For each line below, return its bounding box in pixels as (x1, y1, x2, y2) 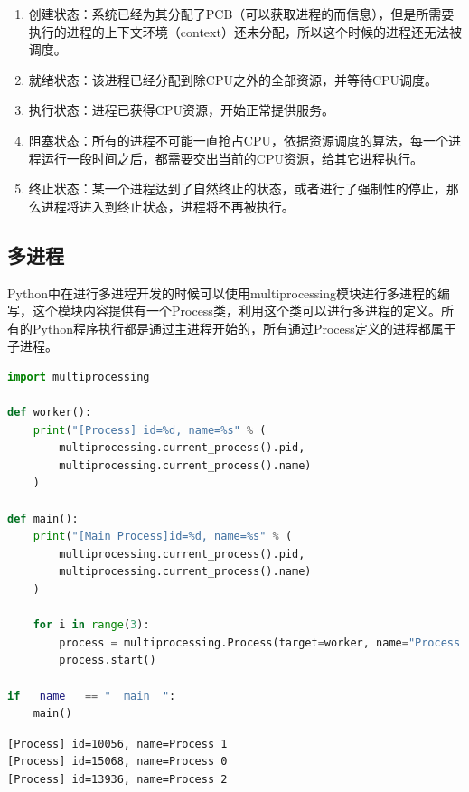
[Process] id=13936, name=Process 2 (7, 772, 228, 786)
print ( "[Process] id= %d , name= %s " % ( (33, 423, 267, 437)
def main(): (7, 512, 79, 525)
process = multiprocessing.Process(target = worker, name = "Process (59, 636, 461, 649)
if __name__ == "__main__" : (7, 689, 176, 702)
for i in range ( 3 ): (33, 618, 150, 632)
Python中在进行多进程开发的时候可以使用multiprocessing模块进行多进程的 (7, 283, 438, 302)
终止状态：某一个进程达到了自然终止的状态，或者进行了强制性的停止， (28, 179, 446, 198)
